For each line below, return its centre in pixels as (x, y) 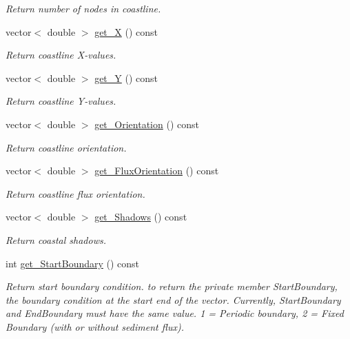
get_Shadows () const (141, 217)
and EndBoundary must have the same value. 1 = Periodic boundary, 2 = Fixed (175, 313)
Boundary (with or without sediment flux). (95, 326)
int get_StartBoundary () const (73, 263)
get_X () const (126, 31)
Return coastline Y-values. (61, 101)
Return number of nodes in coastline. (83, 8)
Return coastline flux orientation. (75, 193)
